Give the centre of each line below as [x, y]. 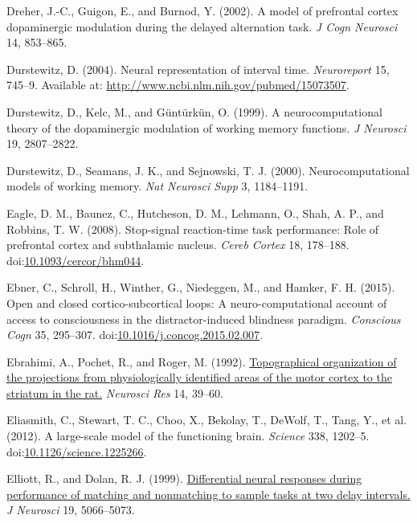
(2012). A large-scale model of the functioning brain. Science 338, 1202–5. [188, 436]
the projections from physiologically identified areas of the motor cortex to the [199, 377]
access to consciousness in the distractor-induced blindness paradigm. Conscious [204, 319]
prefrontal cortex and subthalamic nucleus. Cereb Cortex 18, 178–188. [178, 245]
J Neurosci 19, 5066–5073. [71, 510]
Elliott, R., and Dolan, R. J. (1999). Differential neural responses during [184, 478]
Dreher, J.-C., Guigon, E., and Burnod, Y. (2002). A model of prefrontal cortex [202, 10]
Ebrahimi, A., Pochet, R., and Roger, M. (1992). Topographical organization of [202, 361]
